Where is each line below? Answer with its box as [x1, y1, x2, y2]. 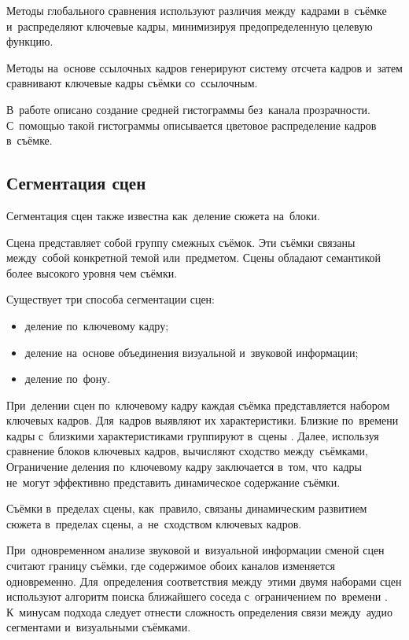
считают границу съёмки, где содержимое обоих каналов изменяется [6, 557, 335, 574]
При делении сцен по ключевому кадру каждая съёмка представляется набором [6, 396, 390, 413]
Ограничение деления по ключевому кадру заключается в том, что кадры [6, 458, 362, 475]
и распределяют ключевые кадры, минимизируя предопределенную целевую [6, 17, 373, 34]
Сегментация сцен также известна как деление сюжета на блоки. [6, 207, 320, 223]
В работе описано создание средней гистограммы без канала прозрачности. [6, 101, 370, 117]
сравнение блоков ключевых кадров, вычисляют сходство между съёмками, [6, 443, 368, 459]
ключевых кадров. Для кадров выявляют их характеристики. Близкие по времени [6, 412, 399, 429]
